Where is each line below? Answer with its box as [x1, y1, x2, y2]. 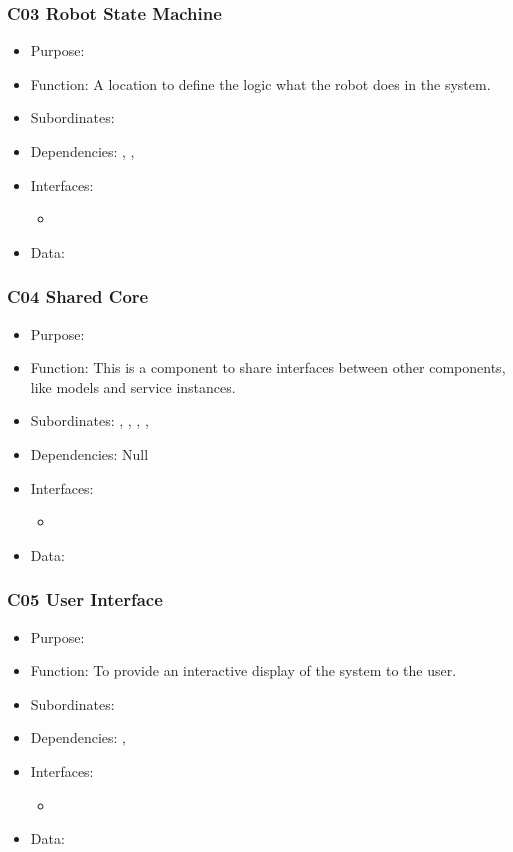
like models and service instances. [30, 376, 236, 397]
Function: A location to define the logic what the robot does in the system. [30, 73, 491, 94]
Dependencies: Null [30, 443, 149, 464]
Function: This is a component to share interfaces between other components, [30, 357, 506, 378]
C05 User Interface [7, 587, 163, 612]
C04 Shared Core [7, 284, 149, 309]
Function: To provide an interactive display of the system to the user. [30, 660, 457, 681]
